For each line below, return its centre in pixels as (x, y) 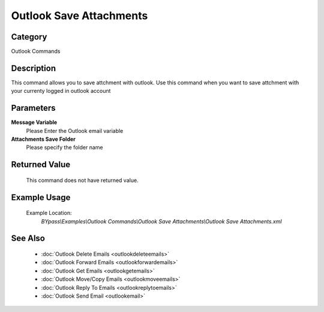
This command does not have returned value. (82, 180)
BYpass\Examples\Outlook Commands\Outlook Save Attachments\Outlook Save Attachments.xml (161, 221)
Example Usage (41, 197)
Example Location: (49, 213)
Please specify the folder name (64, 147)
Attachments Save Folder (43, 139)
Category (29, 37)
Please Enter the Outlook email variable (75, 131)
